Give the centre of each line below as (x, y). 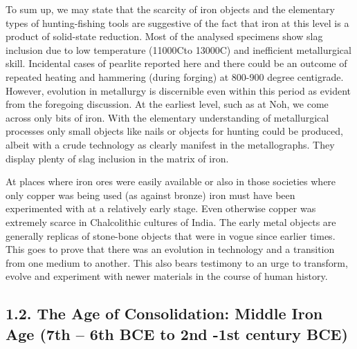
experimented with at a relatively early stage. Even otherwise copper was (161, 208)
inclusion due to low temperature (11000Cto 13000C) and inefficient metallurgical (178, 49)
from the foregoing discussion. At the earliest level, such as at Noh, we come (167, 104)
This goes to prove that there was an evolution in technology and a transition (170, 249)
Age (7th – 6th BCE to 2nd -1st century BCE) (177, 333)
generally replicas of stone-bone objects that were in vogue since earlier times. (171, 235)
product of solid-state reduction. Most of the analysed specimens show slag (164, 36)
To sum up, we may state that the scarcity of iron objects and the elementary (170, 9)
